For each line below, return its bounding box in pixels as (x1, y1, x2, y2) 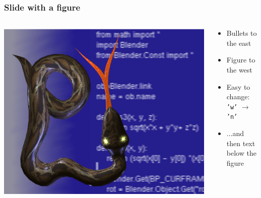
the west (226, 64, 252, 75)
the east (226, 37, 251, 48)
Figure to (226, 54, 255, 65)
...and (226, 128, 244, 139)
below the (226, 148, 256, 158)
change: (226, 91, 250, 102)
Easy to (226, 81, 250, 92)
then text (226, 138, 255, 148)
